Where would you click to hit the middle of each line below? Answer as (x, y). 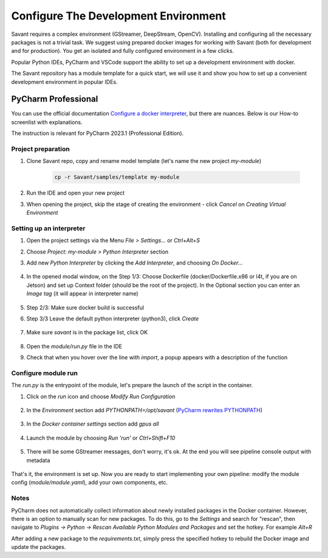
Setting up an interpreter (48, 228)
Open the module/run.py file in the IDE (74, 346)
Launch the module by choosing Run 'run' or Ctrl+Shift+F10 (101, 438)
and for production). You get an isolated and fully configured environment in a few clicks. (122, 51)
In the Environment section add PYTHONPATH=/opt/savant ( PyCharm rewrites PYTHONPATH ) (145, 410)
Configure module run (45, 373)
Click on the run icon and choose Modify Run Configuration (101, 396)
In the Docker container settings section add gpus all (93, 424)
